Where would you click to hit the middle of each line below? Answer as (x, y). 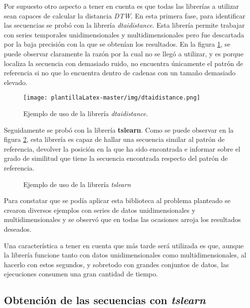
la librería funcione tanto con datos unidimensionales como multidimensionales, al (125, 255)
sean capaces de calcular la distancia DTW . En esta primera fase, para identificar (125, 15)
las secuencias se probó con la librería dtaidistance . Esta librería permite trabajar (125, 25)
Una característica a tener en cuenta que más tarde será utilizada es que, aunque (124, 245)
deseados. (18, 229)
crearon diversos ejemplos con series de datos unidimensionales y (100, 210)
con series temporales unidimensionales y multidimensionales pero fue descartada (124, 34)
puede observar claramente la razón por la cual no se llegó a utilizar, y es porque (124, 53)
